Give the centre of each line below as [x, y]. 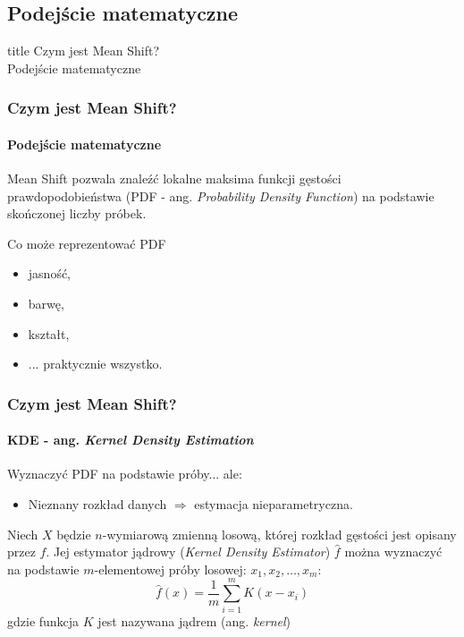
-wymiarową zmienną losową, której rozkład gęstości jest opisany [279, 534]
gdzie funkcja [43, 620]
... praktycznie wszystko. [95, 364]
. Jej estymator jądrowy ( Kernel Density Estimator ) [188, 552]
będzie [74, 534]
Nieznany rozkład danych [97, 504]
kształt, [49, 333]
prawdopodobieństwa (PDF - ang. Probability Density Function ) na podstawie [221, 195]
